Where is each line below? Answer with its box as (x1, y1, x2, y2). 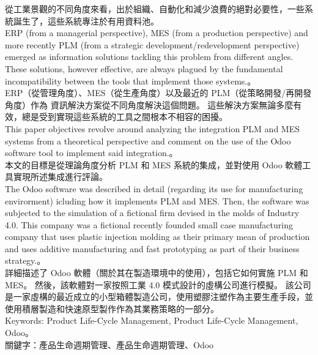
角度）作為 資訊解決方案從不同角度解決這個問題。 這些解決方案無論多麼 (5, 98, 294, 111)
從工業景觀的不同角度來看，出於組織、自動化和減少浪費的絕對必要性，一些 (5, 2, 305, 15)
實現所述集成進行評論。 (13, 170, 108, 183)
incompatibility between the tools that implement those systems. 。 (5, 74, 256, 87)
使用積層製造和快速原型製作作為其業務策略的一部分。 (5, 302, 219, 315)
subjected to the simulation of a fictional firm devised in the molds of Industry (5, 206, 300, 219)
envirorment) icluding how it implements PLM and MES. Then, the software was (5, 194, 309, 207)
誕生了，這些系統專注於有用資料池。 (13, 14, 159, 27)
